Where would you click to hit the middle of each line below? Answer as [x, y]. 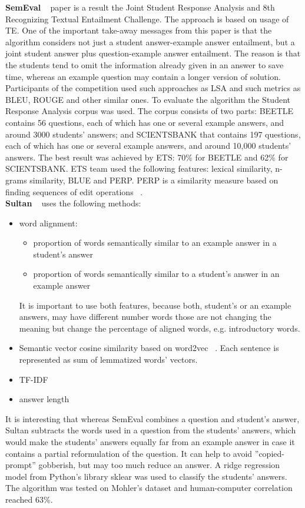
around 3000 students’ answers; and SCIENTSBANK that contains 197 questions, [153, 134]
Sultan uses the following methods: [73, 203]
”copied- [269, 453]
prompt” [21, 465]
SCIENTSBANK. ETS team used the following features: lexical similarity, [139, 168]
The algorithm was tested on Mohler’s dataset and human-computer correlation [149, 488]
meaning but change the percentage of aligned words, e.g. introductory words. [160, 328]
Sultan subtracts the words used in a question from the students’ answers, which [151, 430]
